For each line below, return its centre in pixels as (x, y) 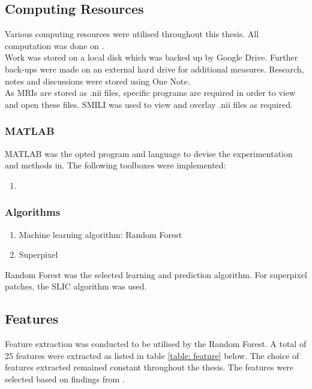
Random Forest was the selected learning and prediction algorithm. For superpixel (156, 274)
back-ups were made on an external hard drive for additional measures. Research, (154, 69)
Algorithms (33, 212)
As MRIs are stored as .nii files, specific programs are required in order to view (150, 93)
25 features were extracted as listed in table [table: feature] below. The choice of (152, 355)
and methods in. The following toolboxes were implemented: (115, 165)
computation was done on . (55, 45)
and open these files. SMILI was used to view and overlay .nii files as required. (149, 104)
